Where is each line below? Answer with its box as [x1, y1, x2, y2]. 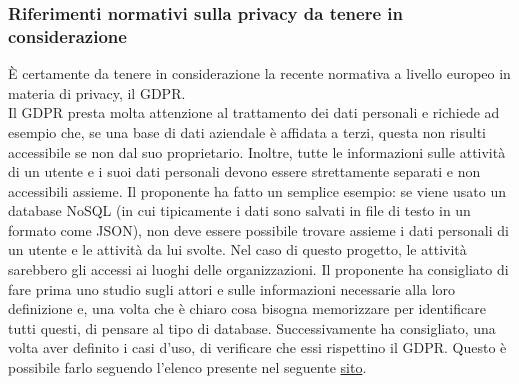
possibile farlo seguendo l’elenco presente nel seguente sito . [8, 357, 367, 378]
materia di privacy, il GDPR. [8, 82, 186, 103]
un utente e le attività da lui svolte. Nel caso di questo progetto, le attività [8, 239, 467, 260]
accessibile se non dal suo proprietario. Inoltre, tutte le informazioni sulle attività [8, 141, 506, 162]
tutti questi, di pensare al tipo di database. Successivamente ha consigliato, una [8, 317, 496, 338]
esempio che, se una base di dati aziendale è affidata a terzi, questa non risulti [8, 121, 486, 142]
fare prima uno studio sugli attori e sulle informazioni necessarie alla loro [8, 278, 456, 299]
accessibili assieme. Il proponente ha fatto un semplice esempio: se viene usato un [8, 180, 506, 201]
